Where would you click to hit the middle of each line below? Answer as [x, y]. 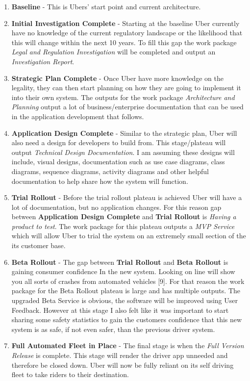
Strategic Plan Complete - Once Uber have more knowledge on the [117, 78]
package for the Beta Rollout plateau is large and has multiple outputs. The [126, 291]
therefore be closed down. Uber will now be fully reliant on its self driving [123, 365]
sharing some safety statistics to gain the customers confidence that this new [127, 319]
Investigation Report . [43, 61]
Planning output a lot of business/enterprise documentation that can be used [127, 107]
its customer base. [38, 245]
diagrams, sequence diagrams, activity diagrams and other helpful [110, 171]
